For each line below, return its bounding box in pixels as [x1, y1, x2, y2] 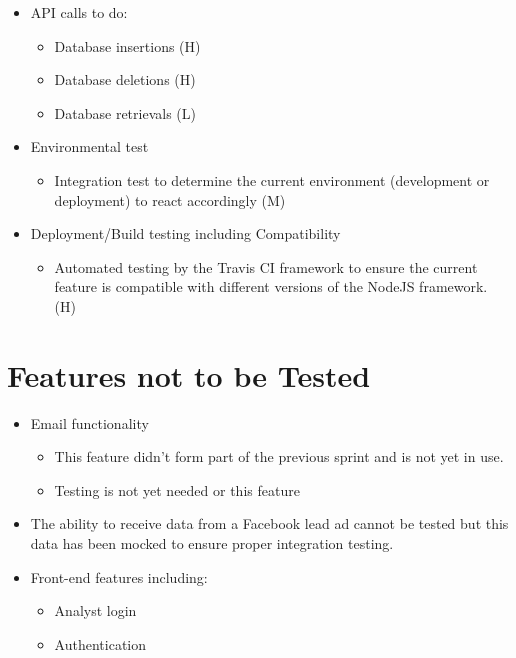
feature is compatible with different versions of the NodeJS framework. [54, 276, 488, 297]
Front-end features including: [30, 566, 208, 587]
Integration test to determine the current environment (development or [54, 169, 490, 190]
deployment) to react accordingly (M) [54, 189, 286, 210]
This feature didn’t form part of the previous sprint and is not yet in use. [54, 446, 504, 467]
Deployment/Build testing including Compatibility [30, 223, 341, 244]
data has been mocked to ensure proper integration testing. [30, 533, 394, 554]
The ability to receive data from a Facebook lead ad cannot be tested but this [30, 513, 509, 534]
